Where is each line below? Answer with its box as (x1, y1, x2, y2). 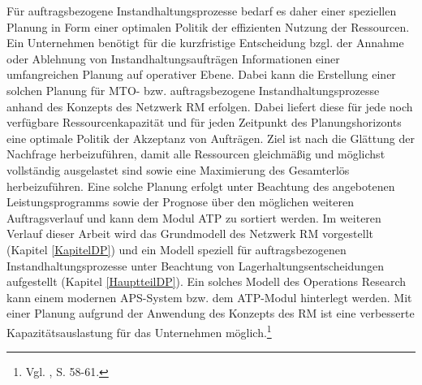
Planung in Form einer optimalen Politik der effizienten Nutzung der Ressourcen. (6, 18, 410, 35)
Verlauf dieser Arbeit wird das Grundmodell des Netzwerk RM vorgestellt (6, 225, 373, 242)
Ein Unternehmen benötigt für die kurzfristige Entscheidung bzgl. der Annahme (6, 34, 404, 51)
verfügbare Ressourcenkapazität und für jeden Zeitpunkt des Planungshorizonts (6, 114, 402, 131)
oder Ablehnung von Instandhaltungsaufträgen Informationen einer (6, 50, 340, 67)
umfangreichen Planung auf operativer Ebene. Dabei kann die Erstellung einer (6, 66, 396, 83)
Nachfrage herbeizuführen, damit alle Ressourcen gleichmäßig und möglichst (6, 145, 385, 162)
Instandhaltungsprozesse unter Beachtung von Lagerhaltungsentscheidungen (6, 257, 384, 274)
